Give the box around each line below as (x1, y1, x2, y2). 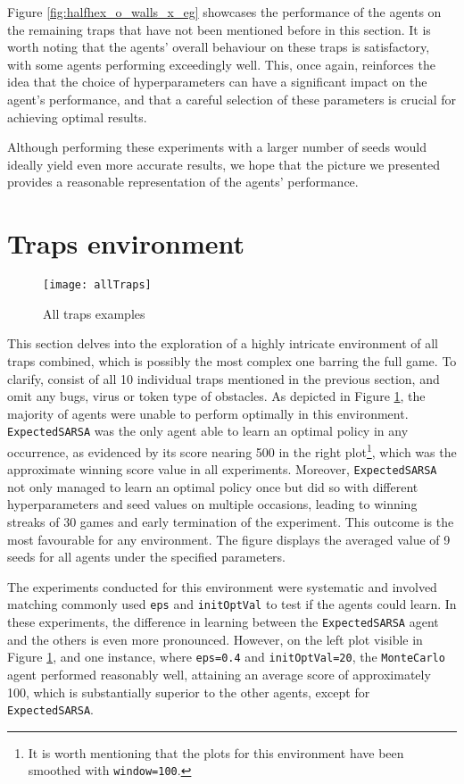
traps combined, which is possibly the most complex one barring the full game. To (7, 351, 457, 370)
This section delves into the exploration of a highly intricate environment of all (7, 334, 438, 353)
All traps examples (43, 304, 145, 322)
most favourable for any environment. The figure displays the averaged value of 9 (7, 530, 451, 548)
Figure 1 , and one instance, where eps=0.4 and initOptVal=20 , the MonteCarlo (7, 647, 445, 666)
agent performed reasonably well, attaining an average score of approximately (7, 664, 431, 683)
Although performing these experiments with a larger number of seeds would (7, 138, 427, 156)
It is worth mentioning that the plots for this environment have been (28, 743, 404, 762)
